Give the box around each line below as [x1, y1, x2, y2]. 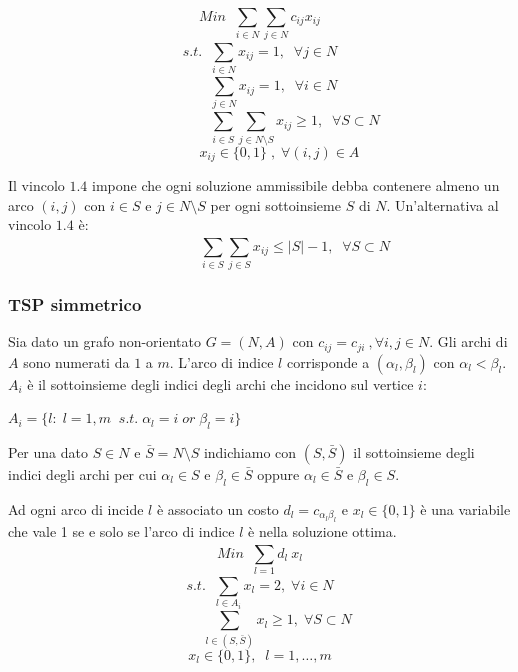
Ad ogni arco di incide [8, 498, 144, 519]
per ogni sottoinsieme [210, 194, 341, 215]
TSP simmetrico [8, 291, 142, 316]
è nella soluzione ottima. [248, 521, 397, 542]
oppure [257, 463, 300, 484]
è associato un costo [156, 498, 279, 519]
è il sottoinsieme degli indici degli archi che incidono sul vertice [27, 373, 414, 394]
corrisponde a [286, 351, 370, 372]
